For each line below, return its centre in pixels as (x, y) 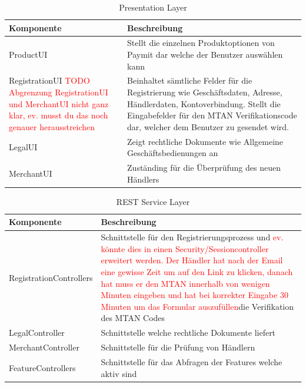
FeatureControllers (42, 367)
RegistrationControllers (51, 277)
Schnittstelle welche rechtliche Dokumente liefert (188, 333)
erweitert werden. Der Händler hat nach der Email (192, 260)
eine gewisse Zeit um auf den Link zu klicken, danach (197, 272)
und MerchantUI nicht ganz (59, 103)
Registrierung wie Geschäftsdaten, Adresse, (205, 92)
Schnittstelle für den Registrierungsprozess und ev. (192, 237)
